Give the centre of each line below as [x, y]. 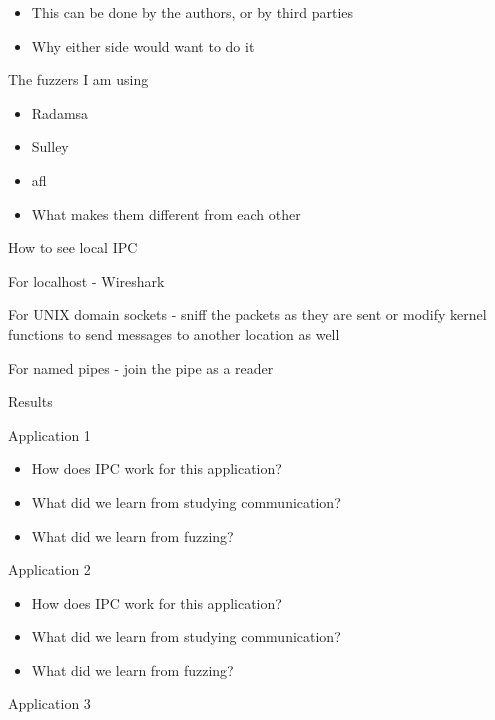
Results [30, 401]
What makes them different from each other [166, 213]
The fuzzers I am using [78, 79]
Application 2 [49, 569]
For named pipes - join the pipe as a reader [141, 367]
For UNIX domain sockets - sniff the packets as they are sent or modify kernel [247, 314]
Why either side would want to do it [143, 45]
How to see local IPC [73, 247]
